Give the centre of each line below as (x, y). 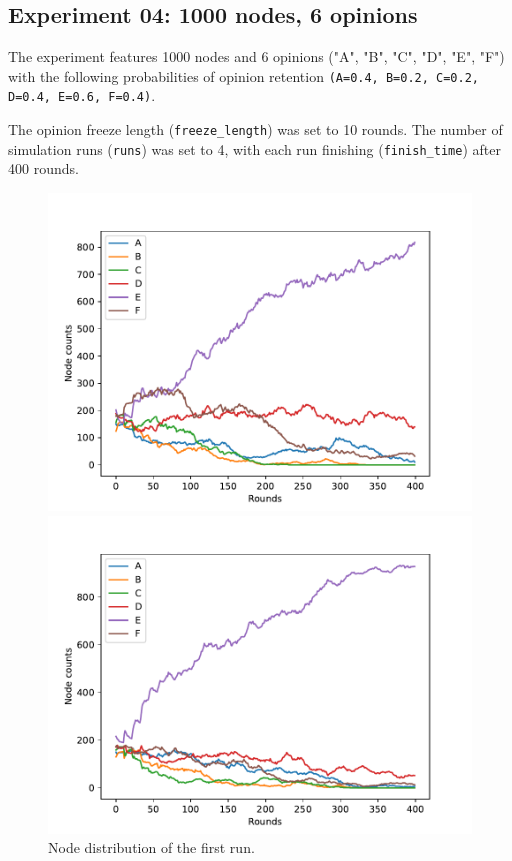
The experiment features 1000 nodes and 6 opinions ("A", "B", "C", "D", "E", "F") (256, 56)
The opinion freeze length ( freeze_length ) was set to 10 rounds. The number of (255, 129)
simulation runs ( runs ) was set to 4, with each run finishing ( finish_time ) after (254, 148)
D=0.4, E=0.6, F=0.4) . (82, 95)
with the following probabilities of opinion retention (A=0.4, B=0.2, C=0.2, (243, 75)
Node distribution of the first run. (151, 847)
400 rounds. (43, 168)
